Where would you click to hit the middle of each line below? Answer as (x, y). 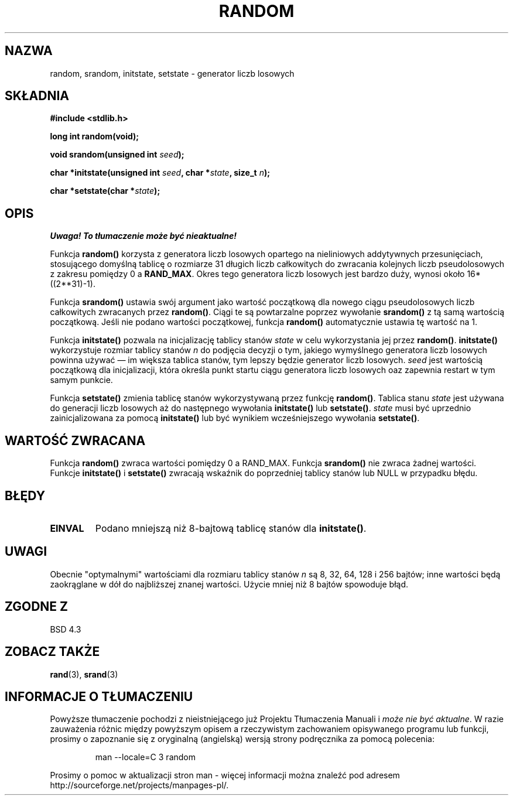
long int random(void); (95, 136)
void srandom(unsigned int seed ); (117, 155)
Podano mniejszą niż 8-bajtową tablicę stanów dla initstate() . (231, 528)
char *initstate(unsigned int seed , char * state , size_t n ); (160, 173)
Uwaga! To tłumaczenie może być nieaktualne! (143, 236)
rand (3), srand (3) (84, 674)
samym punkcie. (81, 380)
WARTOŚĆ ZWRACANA (75, 440)
